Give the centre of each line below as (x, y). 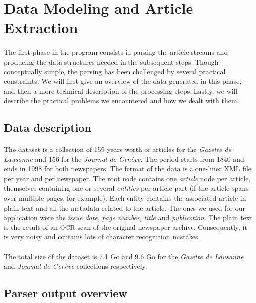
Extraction (41, 28)
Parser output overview (65, 293)
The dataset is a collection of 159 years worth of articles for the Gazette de (118, 149)
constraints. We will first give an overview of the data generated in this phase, (123, 81)
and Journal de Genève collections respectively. (76, 266)
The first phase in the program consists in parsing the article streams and (116, 52)
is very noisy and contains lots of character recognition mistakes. (102, 237)
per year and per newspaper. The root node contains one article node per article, (127, 178)
